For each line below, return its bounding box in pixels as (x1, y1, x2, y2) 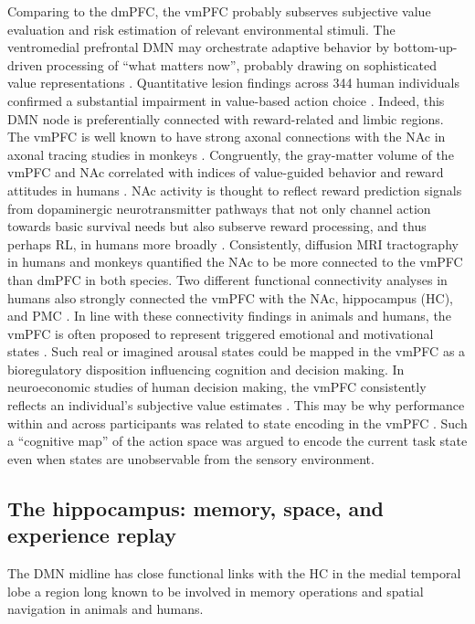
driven (7, 55, 43, 74)
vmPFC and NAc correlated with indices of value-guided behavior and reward (7, 163, 444, 182)
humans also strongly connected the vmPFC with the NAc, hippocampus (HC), (7, 288, 454, 307)
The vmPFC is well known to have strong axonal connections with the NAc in (7, 127, 446, 146)
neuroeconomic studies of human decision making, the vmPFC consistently (7, 377, 427, 397)
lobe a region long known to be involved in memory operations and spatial (7, 581, 424, 600)
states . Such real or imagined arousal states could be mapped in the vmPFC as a (7, 342, 466, 361)
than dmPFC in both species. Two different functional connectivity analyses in (7, 270, 448, 289)
